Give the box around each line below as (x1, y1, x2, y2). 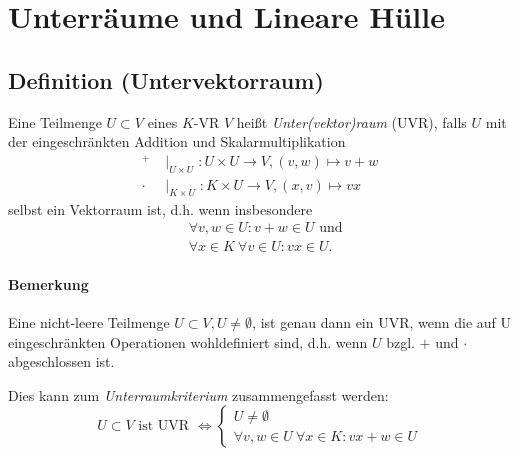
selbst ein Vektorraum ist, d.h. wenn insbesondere (8, 198, 313, 219)
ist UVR (138, 419, 190, 434)
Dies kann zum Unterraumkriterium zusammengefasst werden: (8, 384, 389, 405)
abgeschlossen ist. (8, 351, 115, 372)
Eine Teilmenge (8, 111, 102, 132)
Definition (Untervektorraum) (8, 64, 324, 95)
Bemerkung (8, 273, 89, 294)
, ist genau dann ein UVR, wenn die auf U (252, 311, 511, 332)
